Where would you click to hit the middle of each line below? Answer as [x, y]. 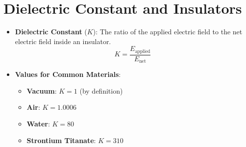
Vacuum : [42, 90]
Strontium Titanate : [61, 140]
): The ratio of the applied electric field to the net [168, 32]
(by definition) [101, 90]
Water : [38, 124]
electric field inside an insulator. [63, 41]
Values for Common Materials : [68, 74]
